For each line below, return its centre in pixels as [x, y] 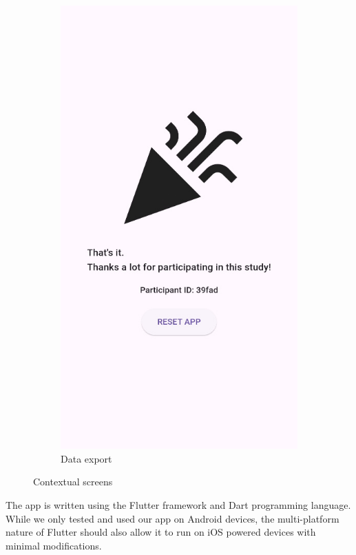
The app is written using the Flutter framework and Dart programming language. [178, 504]
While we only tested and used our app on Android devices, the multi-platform [172, 518]
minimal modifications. [54, 545]
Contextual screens [73, 482]
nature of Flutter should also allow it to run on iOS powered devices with [161, 532]
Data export [86, 458]
